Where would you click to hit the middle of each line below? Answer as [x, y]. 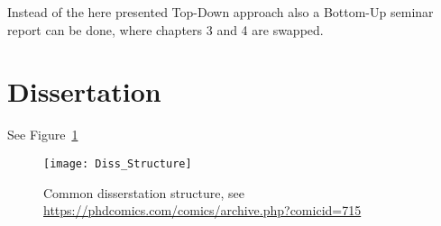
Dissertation [84, 91]
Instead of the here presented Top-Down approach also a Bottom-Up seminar [220, 12]
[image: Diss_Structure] [118, 163]
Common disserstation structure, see [144, 192]
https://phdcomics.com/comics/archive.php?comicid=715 [202, 210]
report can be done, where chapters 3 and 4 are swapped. [165, 29]
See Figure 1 [43, 135]
